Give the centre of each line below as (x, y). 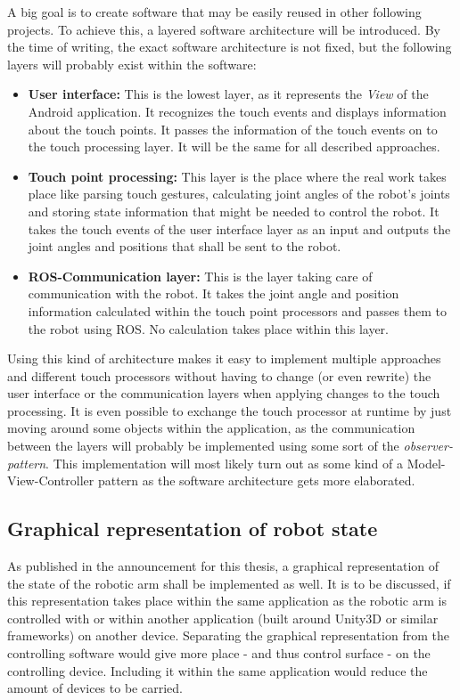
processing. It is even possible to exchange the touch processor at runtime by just (230, 410)
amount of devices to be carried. (95, 688)
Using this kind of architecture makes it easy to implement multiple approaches (224, 358)
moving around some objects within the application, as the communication (211, 428)
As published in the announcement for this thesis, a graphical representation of (223, 566)
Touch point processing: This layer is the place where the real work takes (237, 176)
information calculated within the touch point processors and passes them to (237, 310)
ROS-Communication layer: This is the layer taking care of (200, 276)
